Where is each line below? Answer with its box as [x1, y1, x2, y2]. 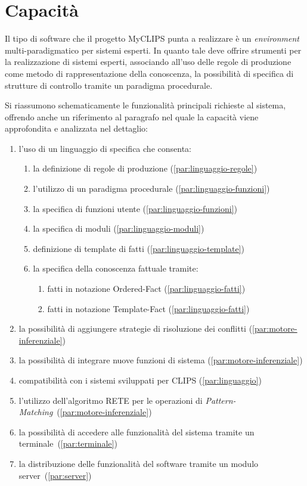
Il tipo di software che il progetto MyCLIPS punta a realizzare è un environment [5, 32, 299, 45]
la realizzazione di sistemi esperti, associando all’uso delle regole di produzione [5, 55, 292, 68]
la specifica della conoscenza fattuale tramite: [33, 262, 199, 275]
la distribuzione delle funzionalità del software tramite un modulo [18, 457, 259, 469]
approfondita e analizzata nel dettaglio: [5, 122, 148, 135]
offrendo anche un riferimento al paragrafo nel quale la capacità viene [5, 110, 259, 123]
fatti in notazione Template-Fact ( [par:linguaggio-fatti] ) [47, 302, 250, 314]
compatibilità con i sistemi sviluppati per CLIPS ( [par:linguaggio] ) [18, 374, 262, 386]
